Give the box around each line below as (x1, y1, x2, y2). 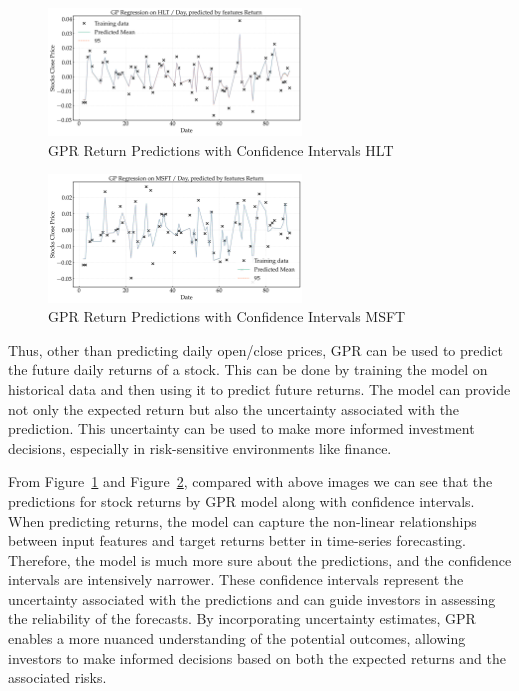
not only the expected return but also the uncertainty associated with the (8, 398, 460, 419)
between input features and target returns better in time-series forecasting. (8, 530, 466, 551)
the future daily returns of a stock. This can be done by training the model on (8, 359, 488, 380)
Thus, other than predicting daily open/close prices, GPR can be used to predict (8, 339, 503, 360)
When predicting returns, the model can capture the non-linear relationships (8, 510, 477, 531)
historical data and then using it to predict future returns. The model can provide (8, 378, 511, 399)
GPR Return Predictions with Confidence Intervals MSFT (48, 306, 406, 327)
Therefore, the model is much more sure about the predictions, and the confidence (8, 549, 512, 570)
